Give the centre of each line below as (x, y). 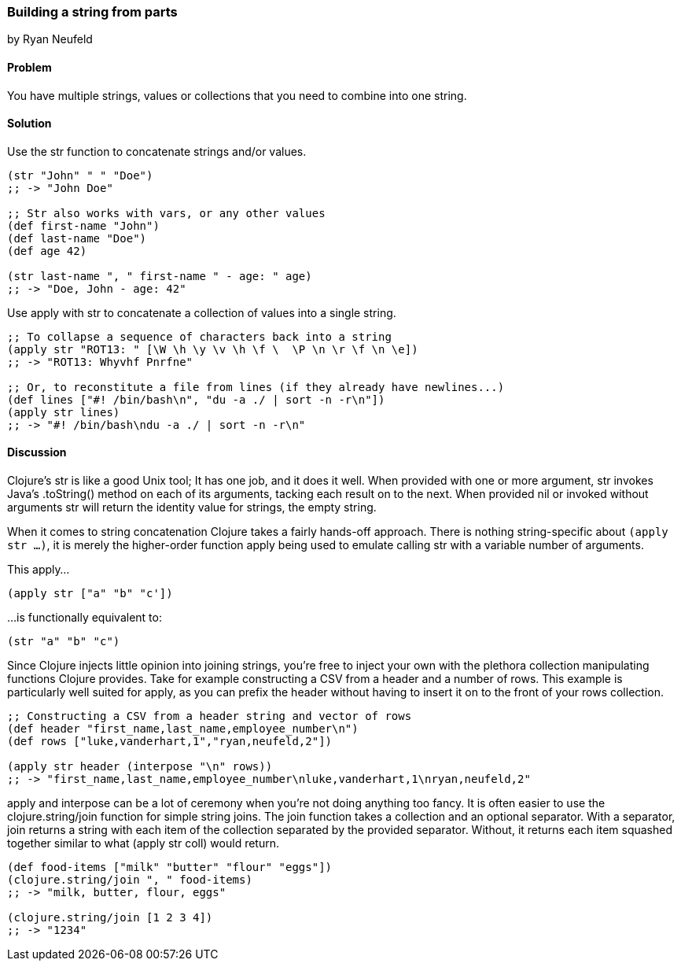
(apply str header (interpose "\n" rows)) (140, 767)
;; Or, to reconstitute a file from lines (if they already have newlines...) (256, 387)
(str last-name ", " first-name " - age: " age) (160, 276)
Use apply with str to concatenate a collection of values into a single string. (202, 312)
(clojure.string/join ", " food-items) (130, 880)
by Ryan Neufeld (50, 39)
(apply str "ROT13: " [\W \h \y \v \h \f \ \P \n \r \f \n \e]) (213, 349)
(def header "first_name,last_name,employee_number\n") (183, 729)
